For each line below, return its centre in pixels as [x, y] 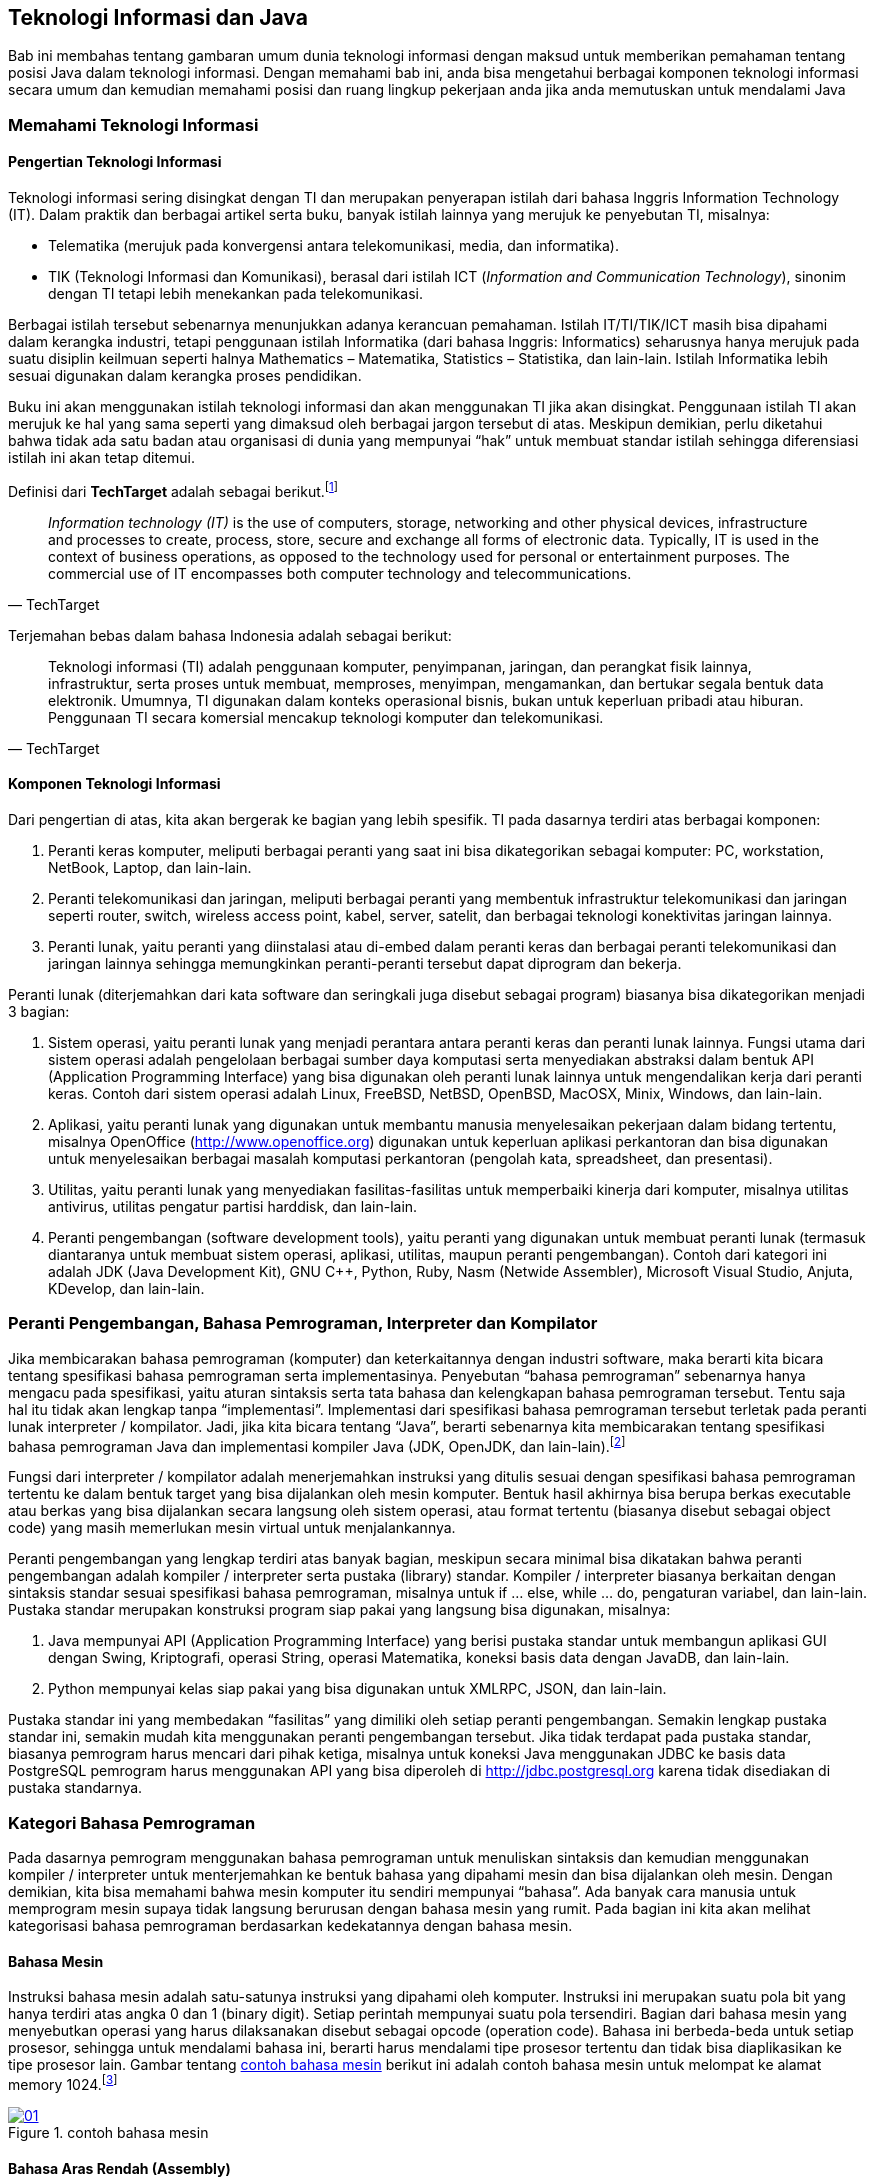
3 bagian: [39, 1011]
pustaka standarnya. [75, 1788]
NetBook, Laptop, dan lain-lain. [150, 867]
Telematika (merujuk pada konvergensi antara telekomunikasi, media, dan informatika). [334, 246]
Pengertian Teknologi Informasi [115, 162]
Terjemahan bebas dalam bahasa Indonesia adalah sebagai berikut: [230, 635]
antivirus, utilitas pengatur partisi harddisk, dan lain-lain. [233, 1206]
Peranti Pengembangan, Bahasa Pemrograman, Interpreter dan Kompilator [303, 1323]
